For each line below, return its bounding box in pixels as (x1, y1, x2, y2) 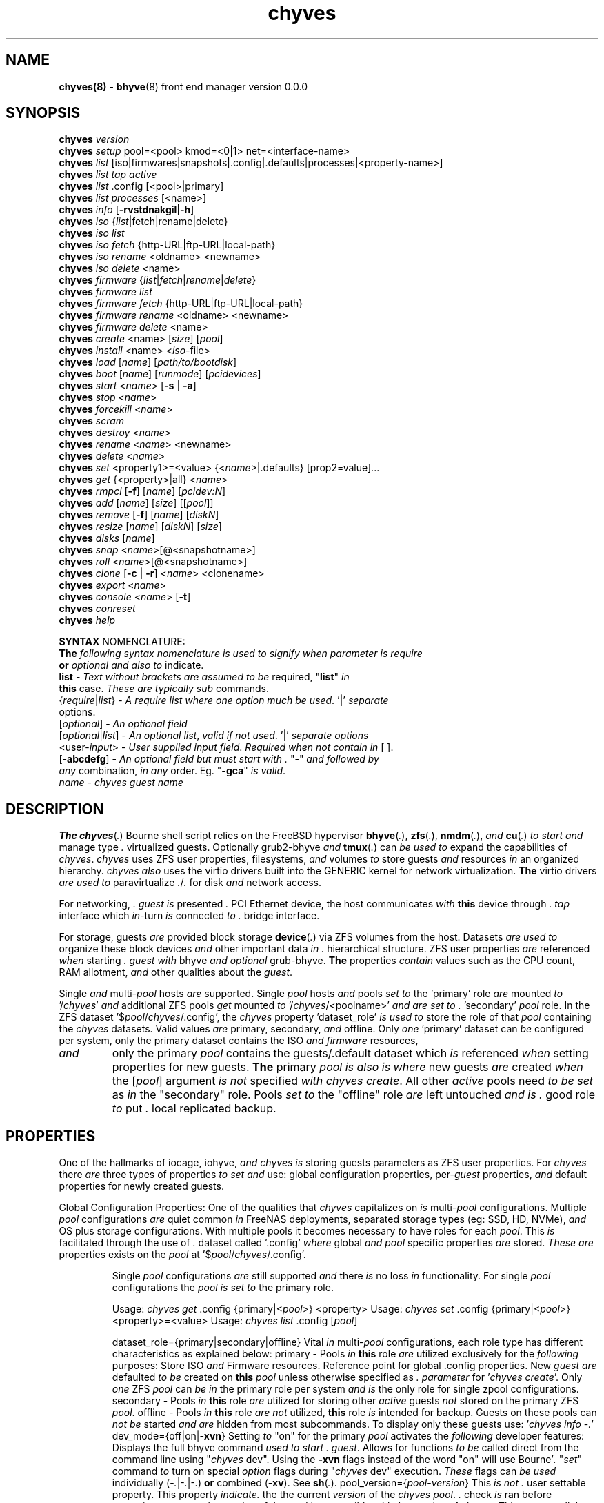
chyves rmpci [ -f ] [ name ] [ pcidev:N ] (59, 485, 226, 498)
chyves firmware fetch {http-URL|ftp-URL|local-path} (59, 297, 303, 310)
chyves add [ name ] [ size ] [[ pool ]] (59, 497, 214, 509)
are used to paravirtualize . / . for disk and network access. (59, 876, 322, 889)
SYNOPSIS (6, 104, 81, 122)
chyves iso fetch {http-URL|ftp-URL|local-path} (59, 239, 276, 251)
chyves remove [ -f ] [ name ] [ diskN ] (59, 509, 219, 521)
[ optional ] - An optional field (59, 718, 188, 730)
